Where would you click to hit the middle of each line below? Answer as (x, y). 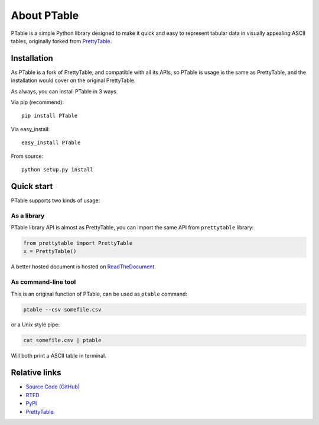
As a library (28, 216)
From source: (27, 156)
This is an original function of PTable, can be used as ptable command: (99, 294)
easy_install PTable (51, 143)
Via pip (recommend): (38, 102)
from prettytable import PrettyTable (78, 243)
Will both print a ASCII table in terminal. (58, 356)
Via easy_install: (30, 129)
